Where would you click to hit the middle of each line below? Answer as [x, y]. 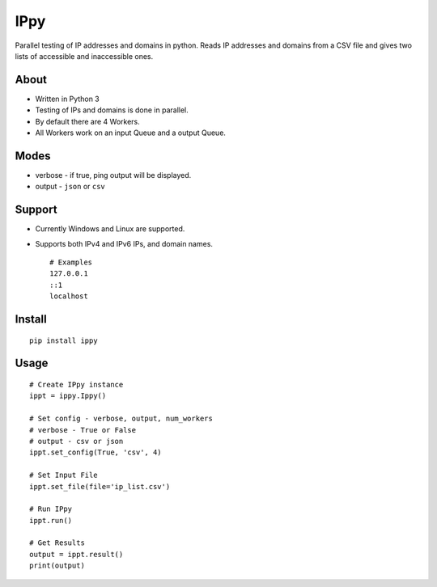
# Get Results [57, 543]
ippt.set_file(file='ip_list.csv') [100, 486]
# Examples [71, 262]
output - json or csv [70, 187]
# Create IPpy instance [76, 384]
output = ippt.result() [76, 554]
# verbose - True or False [83, 430]
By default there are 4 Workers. [88, 121]
